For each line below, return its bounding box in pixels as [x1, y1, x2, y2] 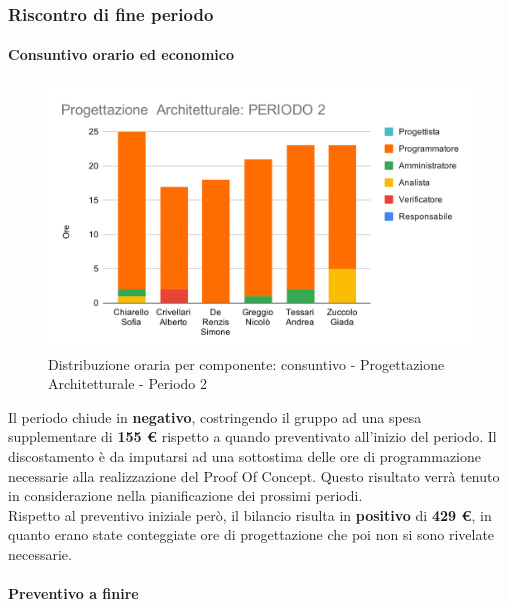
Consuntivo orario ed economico [8, 44, 234, 65]
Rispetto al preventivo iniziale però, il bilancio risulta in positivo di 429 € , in [8, 504, 492, 525]
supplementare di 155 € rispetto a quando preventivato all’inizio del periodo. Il [8, 426, 497, 447]
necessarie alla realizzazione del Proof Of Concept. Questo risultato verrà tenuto [8, 465, 500, 486]
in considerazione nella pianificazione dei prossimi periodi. [8, 485, 363, 506]
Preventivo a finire [8, 583, 139, 604]
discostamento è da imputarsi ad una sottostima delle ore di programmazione [8, 446, 482, 467]
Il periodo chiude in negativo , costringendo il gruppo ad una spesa [8, 406, 422, 427]
